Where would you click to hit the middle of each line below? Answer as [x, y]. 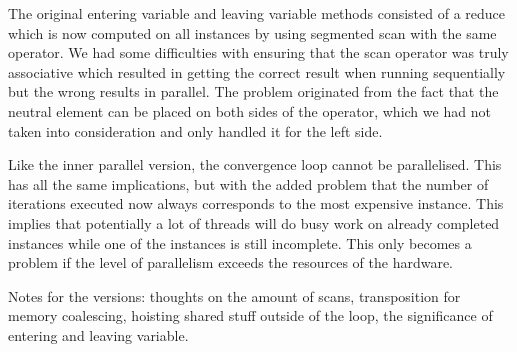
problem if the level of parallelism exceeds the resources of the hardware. [231, 262]
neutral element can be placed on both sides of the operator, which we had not [249, 110]
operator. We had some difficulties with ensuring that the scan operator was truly [258, 52]
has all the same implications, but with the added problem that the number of [248, 183]
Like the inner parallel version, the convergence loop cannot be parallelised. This [255, 164]
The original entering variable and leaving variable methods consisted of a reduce [257, 13]
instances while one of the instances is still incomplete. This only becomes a [240, 242]
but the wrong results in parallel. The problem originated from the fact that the [253, 91]
